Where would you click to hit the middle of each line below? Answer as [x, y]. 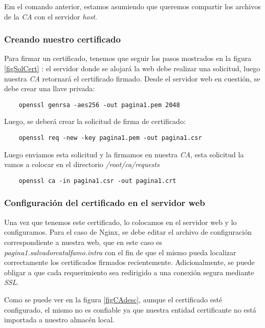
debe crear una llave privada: [50, 88]
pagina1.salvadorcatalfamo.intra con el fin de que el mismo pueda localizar [120, 252]
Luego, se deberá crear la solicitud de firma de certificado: [95, 121]
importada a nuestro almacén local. [59, 320]
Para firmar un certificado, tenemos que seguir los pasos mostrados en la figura [128, 58]
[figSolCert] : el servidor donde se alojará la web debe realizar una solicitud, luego [132, 68]
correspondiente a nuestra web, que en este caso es [83, 242]
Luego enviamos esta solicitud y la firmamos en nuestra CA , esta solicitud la [124, 154]
